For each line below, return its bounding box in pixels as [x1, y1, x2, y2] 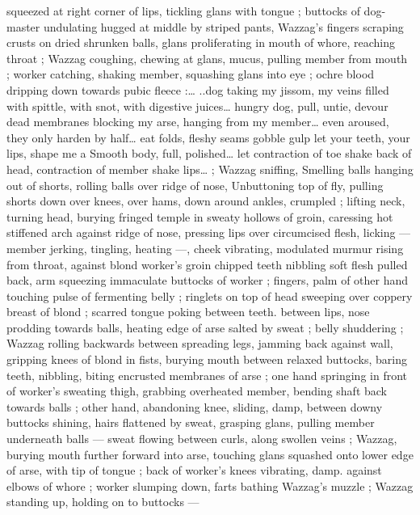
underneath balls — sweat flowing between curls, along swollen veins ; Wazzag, [6, 430, 397, 447]
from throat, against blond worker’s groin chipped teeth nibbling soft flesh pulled [6, 255, 408, 272]
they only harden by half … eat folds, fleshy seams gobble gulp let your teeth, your [6, 129, 410, 146]
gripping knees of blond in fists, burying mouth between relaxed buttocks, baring [6, 351, 407, 368]
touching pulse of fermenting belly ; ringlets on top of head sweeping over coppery [6, 287, 413, 304]
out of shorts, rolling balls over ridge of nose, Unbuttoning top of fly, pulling [6, 176, 384, 193]
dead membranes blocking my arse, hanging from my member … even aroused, [6, 113, 389, 130]
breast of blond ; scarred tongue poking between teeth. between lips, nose [6, 303, 370, 320]
